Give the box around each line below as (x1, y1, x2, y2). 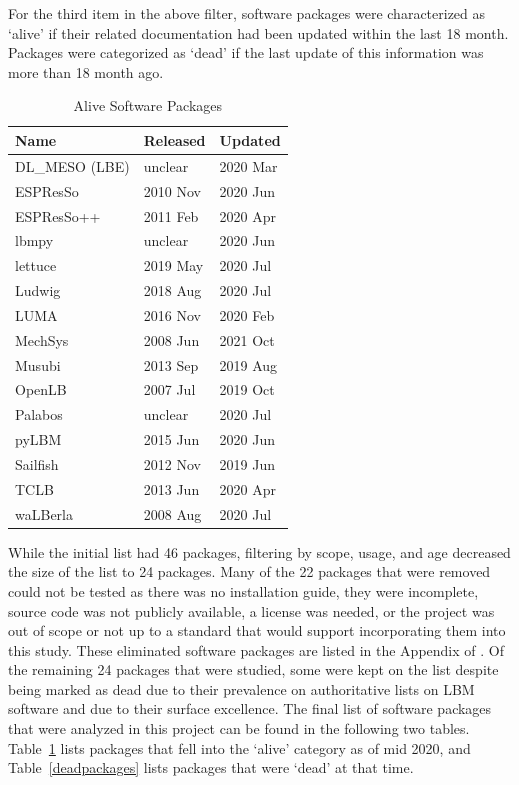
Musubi (15, 354, 61, 375)
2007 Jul (143, 379, 196, 400)
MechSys (15, 329, 69, 350)
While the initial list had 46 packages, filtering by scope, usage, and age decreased (8, 541, 511, 562)
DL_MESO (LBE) (15, 155, 130, 176)
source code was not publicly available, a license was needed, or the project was (8, 600, 495, 621)
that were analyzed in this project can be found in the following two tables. (8, 718, 470, 739)
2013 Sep (143, 354, 199, 375)
